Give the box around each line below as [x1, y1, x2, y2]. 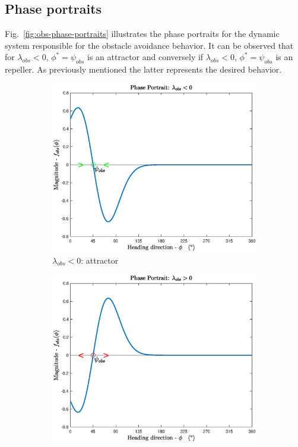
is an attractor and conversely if [87, 51, 204, 63]
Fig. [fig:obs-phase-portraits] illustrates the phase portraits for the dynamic [5, 27, 280, 40]
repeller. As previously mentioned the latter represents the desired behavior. [5, 63, 282, 76]
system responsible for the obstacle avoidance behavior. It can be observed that [5, 39, 294, 51]
